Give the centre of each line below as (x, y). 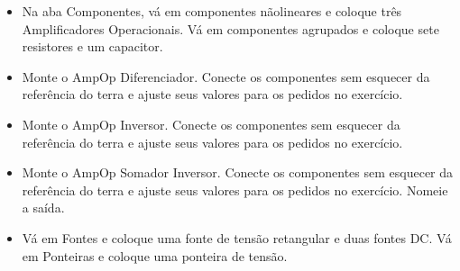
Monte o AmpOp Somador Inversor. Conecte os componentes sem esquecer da (238, 172)
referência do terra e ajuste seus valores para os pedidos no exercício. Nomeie (235, 190)
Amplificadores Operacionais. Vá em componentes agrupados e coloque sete (230, 28)
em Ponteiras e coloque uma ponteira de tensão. (155, 255)
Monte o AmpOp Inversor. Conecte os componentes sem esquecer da (211, 124)
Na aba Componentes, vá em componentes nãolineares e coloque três (212, 11)
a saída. (43, 208)
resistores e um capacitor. (92, 46)
